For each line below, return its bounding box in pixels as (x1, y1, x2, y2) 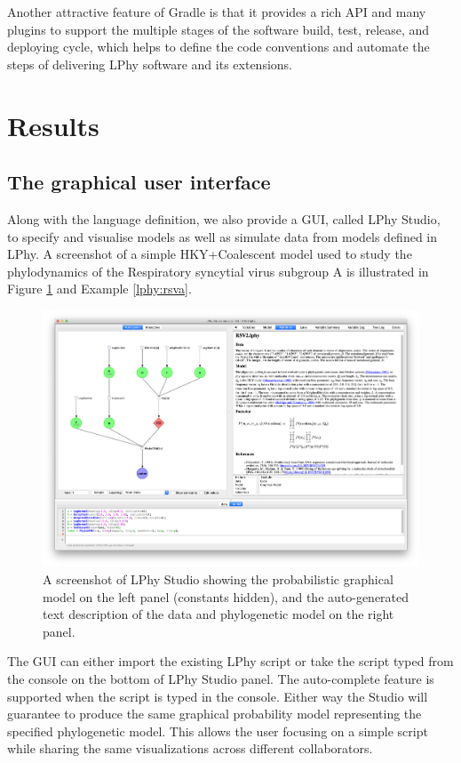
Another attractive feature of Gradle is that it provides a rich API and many (7, 3, 426, 20)
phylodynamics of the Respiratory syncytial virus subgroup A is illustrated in (7, 261, 429, 280)
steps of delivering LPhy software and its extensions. (7, 54, 292, 73)
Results (7, 107, 99, 143)
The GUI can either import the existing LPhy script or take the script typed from (7, 652, 454, 671)
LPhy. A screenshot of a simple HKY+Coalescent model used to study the (7, 245, 412, 263)
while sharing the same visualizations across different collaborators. (7, 739, 373, 758)
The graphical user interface (7, 168, 271, 196)
